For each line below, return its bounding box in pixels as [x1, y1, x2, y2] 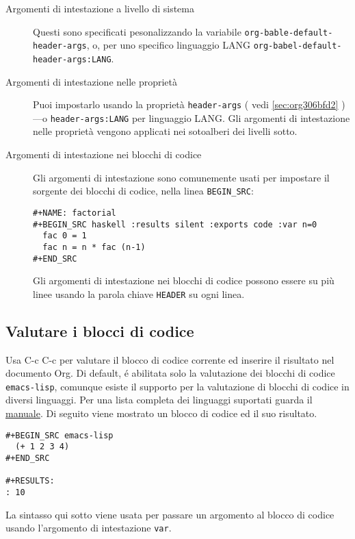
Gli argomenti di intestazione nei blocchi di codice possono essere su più [33, 273, 334, 288]
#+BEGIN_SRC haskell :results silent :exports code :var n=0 [33, 219, 317, 229]
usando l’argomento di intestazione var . [5, 521, 172, 535]
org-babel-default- [253, 41, 342, 51]
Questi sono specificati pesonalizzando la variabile [33, 24, 241, 38]
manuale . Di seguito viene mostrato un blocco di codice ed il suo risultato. [5, 406, 317, 421]
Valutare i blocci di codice [5, 320, 194, 341]
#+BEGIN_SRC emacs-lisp [5, 430, 114, 440]
